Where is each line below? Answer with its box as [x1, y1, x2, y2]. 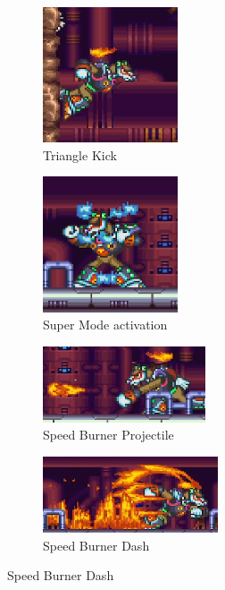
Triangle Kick [43, 145, 117, 164]
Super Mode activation [43, 315, 168, 334]
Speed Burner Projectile [43, 425, 174, 444]
